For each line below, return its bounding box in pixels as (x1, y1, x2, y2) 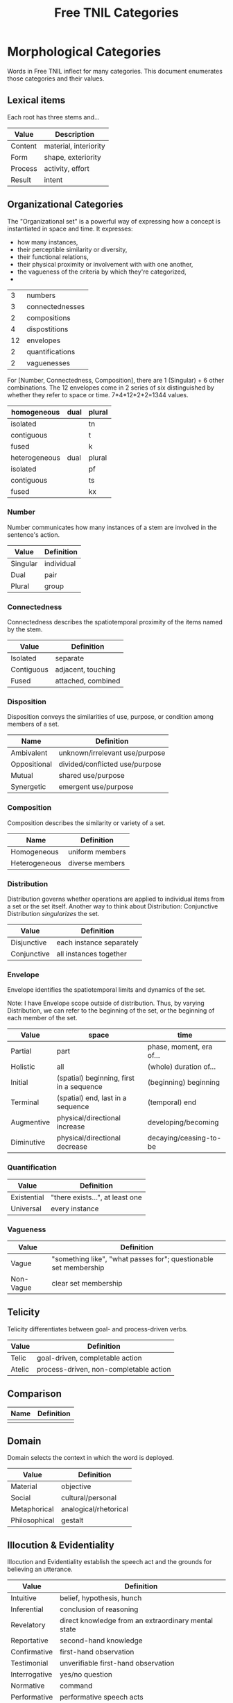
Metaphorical (10, 1504, 54, 1514)
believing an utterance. (7, 1565, 73, 1574)
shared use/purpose (58, 771, 125, 781)
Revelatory (10, 1620, 46, 1630)
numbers (26, 290, 56, 300)
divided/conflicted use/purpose (58, 759, 162, 769)
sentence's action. (7, 530, 60, 539)
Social (10, 1493, 31, 1503)
